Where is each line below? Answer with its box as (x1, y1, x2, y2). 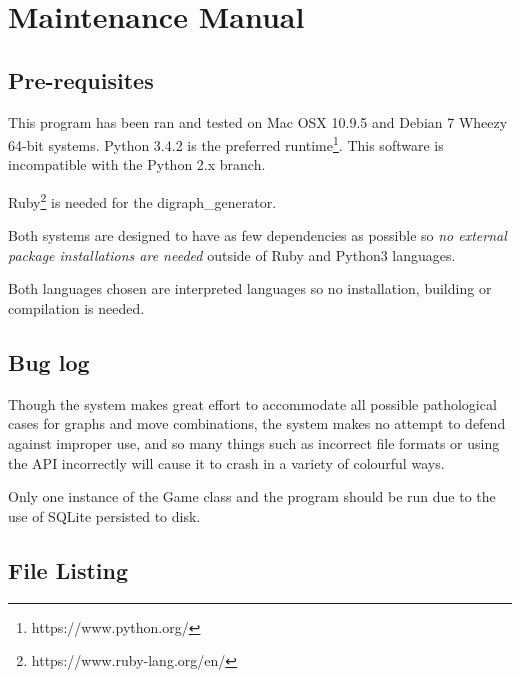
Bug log (8, 347, 90, 378)
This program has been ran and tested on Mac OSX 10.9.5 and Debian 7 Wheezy (8, 111, 508, 132)
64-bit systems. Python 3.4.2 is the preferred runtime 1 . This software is (8, 132, 444, 155)
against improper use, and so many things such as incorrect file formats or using (8, 433, 500, 454)
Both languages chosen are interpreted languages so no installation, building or (8, 278, 492, 299)
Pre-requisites (8, 64, 154, 95)
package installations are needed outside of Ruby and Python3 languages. (8, 244, 456, 265)
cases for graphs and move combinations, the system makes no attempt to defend (8, 413, 506, 434)
